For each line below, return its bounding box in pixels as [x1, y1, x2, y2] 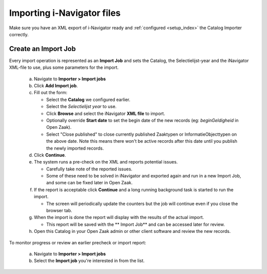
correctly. [9, 31, 29, 37]
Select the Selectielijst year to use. [46, 104, 117, 110]
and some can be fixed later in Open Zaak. [46, 180, 133, 186]
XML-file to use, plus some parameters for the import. [9, 64, 119, 70]
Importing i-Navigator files [9, 7, 121, 18]
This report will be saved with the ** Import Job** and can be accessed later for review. [46, 221, 225, 227]
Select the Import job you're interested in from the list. [34, 258, 145, 264]
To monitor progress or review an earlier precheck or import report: [9, 239, 146, 245]
